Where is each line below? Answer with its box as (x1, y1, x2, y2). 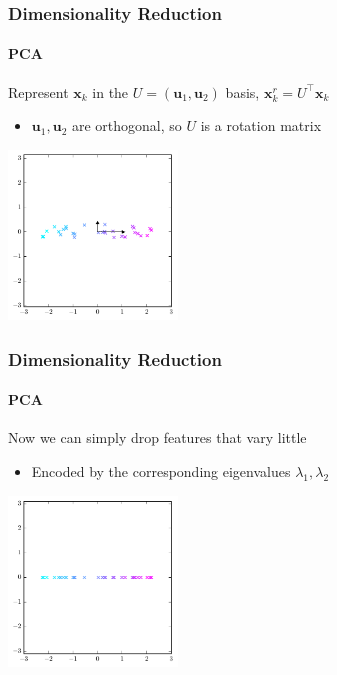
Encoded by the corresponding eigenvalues (31, 461, 291, 482)
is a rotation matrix (200, 115, 322, 136)
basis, (225, 81, 260, 102)
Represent (8, 81, 69, 102)
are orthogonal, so (71, 115, 182, 136)
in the (92, 81, 129, 102)
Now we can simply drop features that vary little (8, 427, 307, 448)
